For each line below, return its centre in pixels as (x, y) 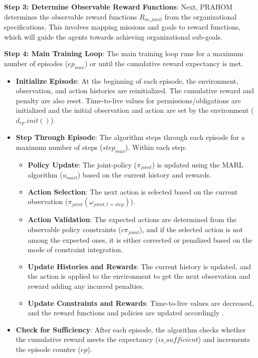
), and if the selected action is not (191, 229)
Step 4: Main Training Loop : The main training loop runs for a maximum (124, 53)
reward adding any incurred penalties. (86, 286)
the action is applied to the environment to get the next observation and (139, 276)
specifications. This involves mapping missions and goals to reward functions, (122, 27)
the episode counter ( (48, 349)
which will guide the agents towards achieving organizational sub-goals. (113, 36)
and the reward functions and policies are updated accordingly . (126, 313)
